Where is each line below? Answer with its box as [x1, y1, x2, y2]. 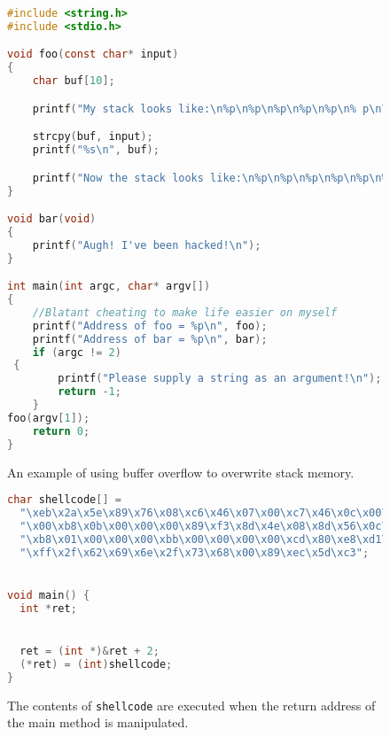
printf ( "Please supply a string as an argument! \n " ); [58, 372, 382, 385]
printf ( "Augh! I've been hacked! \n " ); [32, 238, 261, 252]
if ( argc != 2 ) [32, 345, 121, 359]
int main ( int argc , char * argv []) [7, 280, 211, 293]
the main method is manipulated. [7, 713, 189, 732]
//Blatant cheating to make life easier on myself [32, 306, 338, 319]
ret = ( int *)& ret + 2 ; [19, 644, 160, 657]
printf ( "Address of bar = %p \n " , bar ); [32, 332, 268, 345]
